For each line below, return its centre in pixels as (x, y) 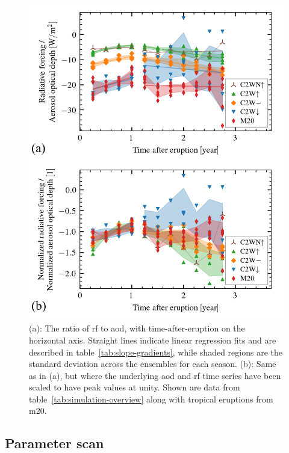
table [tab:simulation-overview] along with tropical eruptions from (151, 399)
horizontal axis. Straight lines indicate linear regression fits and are (153, 340)
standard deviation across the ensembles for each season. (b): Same (153, 364)
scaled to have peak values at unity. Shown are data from (135, 387)
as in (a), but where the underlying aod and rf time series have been (155, 375)
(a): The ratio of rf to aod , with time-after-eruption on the (137, 328)
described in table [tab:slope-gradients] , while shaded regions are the (156, 352)
